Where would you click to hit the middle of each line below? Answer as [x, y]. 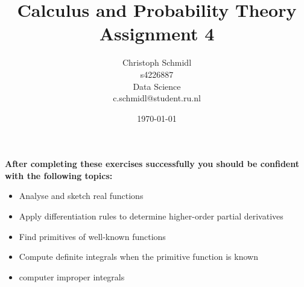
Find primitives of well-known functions [92, 236]
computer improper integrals [72, 276]
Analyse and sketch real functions [81, 196]
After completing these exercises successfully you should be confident [152, 164]
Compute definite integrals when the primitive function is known [138, 257]
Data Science [157, 86]
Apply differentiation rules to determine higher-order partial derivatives [151, 216]
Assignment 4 [157, 33]
